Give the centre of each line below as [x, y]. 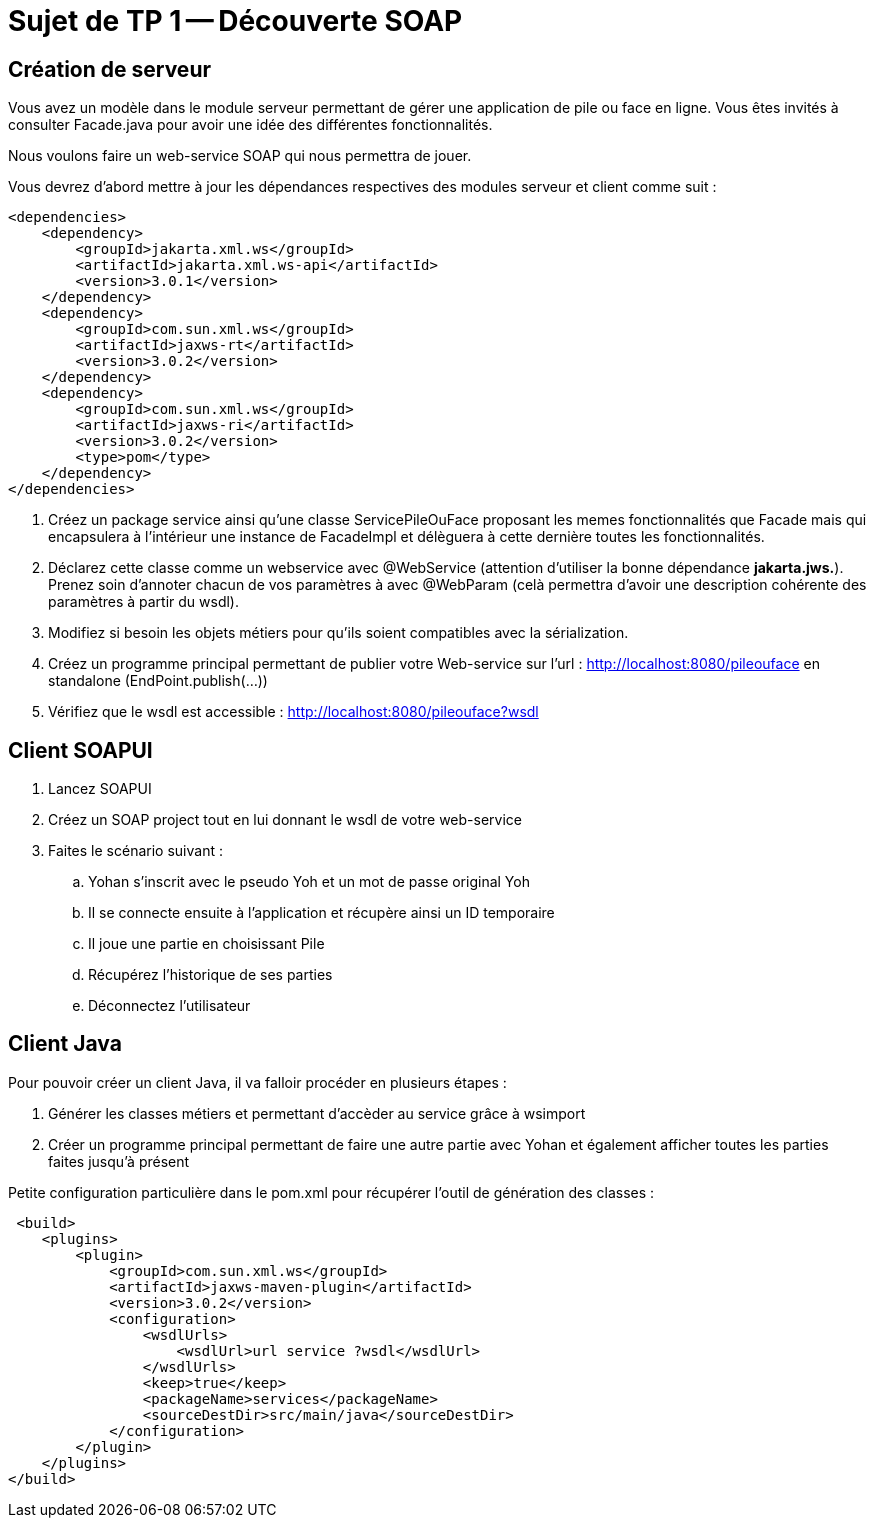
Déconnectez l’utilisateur [169, 1006]
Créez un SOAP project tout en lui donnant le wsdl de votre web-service [285, 820]
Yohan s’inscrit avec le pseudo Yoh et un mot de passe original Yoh [309, 882]
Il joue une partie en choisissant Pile [206, 944]
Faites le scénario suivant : [135, 851]
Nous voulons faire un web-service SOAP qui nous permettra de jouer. [240, 156]
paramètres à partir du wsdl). [144, 602]
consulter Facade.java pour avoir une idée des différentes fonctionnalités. [250, 125]
